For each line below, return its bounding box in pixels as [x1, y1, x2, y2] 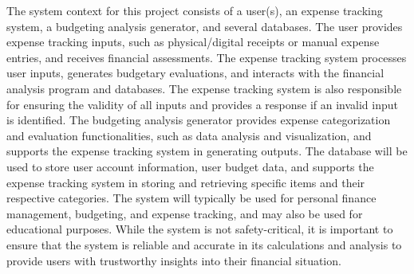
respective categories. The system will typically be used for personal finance [6, 190, 377, 206]
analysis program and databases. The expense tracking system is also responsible [6, 80, 402, 96]
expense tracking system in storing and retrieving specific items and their [6, 174, 365, 190]
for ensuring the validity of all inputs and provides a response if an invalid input [6, 96, 399, 112]
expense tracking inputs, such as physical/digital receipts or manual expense [6, 33, 380, 50]
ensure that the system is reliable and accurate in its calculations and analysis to [6, 236, 402, 252]
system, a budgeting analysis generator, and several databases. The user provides [6, 18, 403, 34]
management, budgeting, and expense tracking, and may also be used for [6, 205, 363, 221]
